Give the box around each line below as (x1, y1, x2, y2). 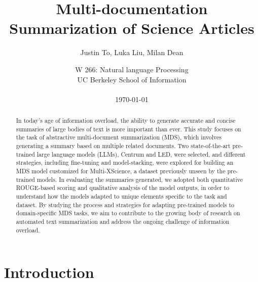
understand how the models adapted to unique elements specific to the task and (16, 192, 227, 200)
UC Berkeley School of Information (77, 74, 187, 84)
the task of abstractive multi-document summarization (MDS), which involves (16, 133, 222, 142)
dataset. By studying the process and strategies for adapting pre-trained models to (16, 200, 234, 209)
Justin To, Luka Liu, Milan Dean (80, 47, 183, 58)
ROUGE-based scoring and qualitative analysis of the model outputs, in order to (16, 183, 230, 192)
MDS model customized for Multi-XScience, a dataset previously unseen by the (16, 167, 226, 175)
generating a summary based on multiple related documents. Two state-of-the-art (16, 142, 231, 150)
